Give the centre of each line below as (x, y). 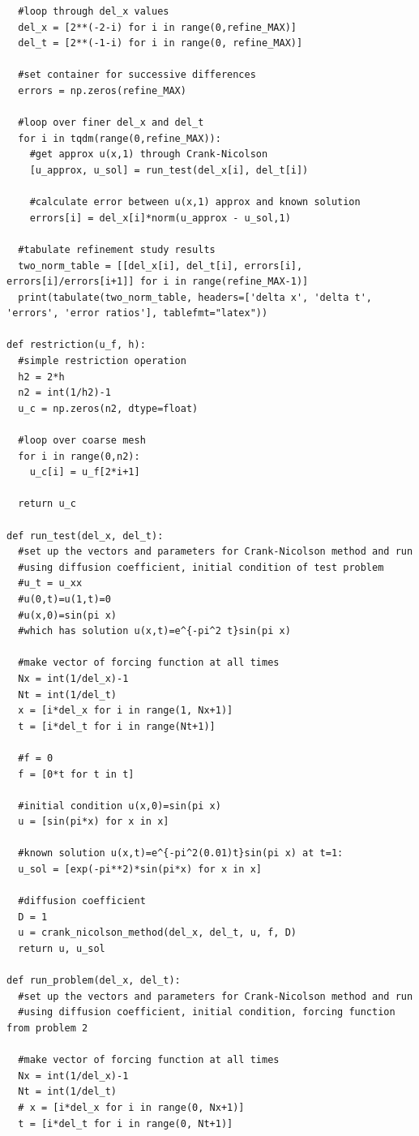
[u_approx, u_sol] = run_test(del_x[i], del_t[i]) (169, 170)
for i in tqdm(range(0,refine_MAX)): (120, 138)
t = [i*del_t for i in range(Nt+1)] (117, 726)
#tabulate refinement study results (117, 249)
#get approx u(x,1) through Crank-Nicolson (149, 154)
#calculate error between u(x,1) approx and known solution (195, 202)
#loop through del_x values (94, 11)
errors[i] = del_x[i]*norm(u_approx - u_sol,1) (160, 218)
